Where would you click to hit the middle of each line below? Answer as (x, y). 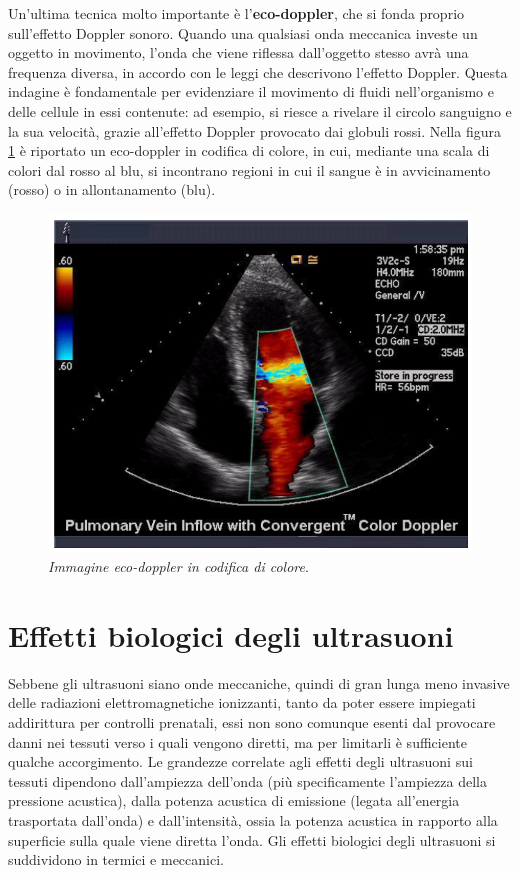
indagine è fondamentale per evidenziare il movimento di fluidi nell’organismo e (251, 91)
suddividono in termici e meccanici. (116, 859)
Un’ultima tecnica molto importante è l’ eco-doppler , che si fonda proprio (236, 13)
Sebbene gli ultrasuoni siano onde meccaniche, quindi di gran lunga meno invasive (259, 682)
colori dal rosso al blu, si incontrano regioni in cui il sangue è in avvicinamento (249, 169)
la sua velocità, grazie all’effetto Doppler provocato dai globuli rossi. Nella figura (254, 130)
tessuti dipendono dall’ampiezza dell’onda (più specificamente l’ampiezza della (247, 780)
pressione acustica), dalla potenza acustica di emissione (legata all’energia (234, 800)
